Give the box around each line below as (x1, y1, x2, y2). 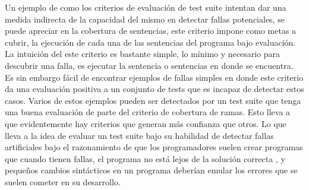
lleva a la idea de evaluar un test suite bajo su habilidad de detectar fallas (5, 129, 274, 141)
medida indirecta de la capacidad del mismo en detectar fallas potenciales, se (5, 12, 285, 25)
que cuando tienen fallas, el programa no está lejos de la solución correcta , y (5, 152, 285, 164)
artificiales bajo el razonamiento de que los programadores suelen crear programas (5, 141, 303, 153)
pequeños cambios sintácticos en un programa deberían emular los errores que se (5, 164, 298, 176)
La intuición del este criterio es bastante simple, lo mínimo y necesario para (5, 47, 280, 60)
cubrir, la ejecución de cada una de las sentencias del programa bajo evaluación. (5, 36, 296, 48)
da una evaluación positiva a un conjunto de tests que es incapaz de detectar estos (5, 83, 304, 95)
